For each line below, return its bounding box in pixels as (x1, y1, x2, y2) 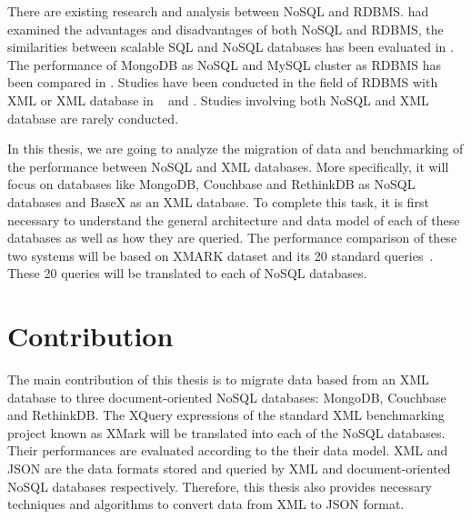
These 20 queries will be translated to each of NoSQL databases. (7, 264, 367, 283)
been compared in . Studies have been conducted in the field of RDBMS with (7, 73, 438, 92)
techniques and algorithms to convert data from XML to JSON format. (7, 494, 405, 514)
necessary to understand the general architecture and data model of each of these (7, 210, 460, 229)
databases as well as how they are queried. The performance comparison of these (7, 228, 457, 247)
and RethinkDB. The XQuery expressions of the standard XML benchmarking (7, 405, 445, 424)
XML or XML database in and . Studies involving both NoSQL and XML (7, 90, 429, 109)
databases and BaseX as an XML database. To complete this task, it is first (7, 192, 429, 211)
